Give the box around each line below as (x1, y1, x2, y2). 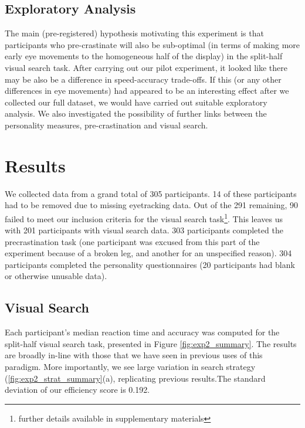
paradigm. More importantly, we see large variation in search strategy (5, 361, 256, 373)
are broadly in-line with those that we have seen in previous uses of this (5, 349, 263, 361)
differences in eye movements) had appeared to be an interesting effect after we (5, 84, 289, 97)
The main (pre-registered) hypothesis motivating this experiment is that (5, 27, 264, 39)
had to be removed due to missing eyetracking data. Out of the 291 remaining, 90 (5, 199, 298, 211)
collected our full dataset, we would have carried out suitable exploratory (5, 96, 267, 108)
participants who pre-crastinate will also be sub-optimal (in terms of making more (5, 38, 300, 50)
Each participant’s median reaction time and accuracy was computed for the (5, 326, 280, 338)
